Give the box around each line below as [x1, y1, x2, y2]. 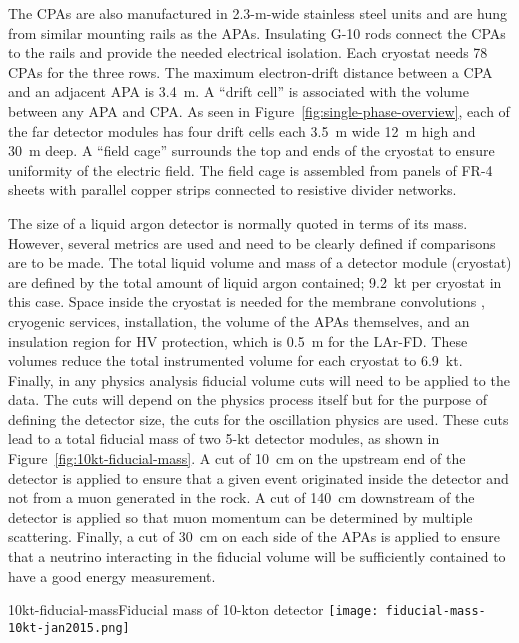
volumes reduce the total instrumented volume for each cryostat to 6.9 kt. [8, 350, 463, 371]
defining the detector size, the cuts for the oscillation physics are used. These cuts [8, 408, 509, 429]
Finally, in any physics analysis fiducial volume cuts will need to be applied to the [8, 369, 510, 390]
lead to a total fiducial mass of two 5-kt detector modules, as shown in [8, 428, 440, 449]
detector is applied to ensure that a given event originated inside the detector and [8, 467, 509, 488]
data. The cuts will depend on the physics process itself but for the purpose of [8, 389, 487, 410]
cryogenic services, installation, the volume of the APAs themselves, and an [8, 310, 470, 331]
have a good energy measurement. [8, 565, 216, 586]
